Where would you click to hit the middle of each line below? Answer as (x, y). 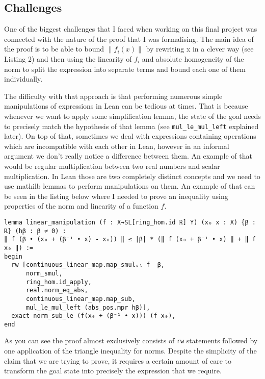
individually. (23, 79)
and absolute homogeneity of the (193, 58)
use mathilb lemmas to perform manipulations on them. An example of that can (130, 186)
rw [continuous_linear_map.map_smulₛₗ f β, (88, 265)
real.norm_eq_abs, (57, 290)
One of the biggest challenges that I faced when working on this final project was (131, 29)
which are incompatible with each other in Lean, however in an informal (117, 146)
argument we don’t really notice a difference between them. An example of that (128, 156)
